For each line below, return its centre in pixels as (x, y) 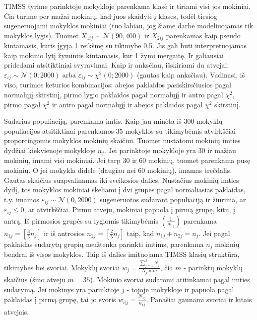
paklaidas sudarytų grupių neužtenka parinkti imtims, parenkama (104, 244)
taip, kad (140, 233)
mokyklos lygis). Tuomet (41, 35)
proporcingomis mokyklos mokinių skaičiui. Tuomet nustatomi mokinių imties (122, 140)
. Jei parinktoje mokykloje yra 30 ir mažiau (170, 150)
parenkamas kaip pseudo (203, 35)
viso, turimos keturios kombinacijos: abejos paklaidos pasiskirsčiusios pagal (118, 85)
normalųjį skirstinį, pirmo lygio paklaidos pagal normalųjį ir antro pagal (114, 95)
